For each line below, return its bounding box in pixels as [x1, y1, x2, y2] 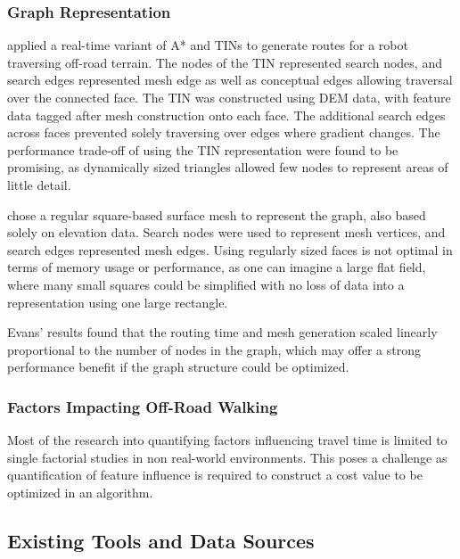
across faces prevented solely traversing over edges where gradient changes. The [7, 123, 440, 142]
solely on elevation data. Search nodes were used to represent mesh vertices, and [7, 223, 446, 242]
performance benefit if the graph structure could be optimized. [7, 358, 349, 376]
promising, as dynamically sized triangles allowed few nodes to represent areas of [7, 158, 448, 177]
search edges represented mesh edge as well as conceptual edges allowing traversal [7, 70, 453, 89]
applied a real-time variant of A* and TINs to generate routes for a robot [7, 36, 408, 54]
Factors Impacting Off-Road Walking [7, 395, 278, 417]
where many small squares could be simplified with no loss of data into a [7, 275, 405, 293]
